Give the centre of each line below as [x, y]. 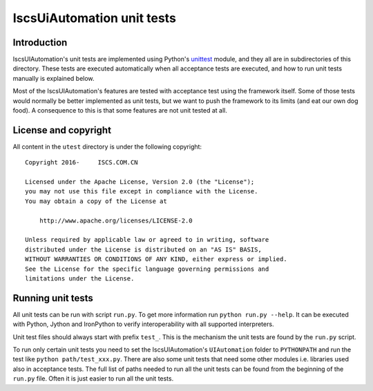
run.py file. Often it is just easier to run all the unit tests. [93, 379]
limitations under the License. [80, 279]
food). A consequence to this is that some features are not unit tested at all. [120, 111]
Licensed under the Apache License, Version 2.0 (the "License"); [140, 182]
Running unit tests [53, 298]
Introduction [40, 42]
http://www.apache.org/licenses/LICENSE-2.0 [116, 220]
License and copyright [62, 130]
